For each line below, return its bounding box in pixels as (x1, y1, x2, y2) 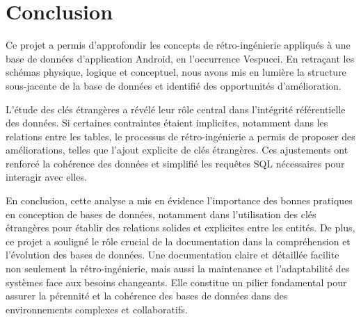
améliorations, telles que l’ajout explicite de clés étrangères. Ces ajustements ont (6, 142, 348, 157)
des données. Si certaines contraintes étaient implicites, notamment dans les (6, 115, 328, 130)
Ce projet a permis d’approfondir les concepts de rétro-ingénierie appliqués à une (6, 38, 351, 52)
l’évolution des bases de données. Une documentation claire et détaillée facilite (6, 247, 339, 262)
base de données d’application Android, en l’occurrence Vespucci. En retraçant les (6, 51, 355, 65)
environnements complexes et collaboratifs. (6, 302, 188, 316)
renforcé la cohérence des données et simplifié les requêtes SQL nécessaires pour (6, 156, 345, 170)
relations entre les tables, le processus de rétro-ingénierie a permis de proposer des (6, 129, 355, 143)
